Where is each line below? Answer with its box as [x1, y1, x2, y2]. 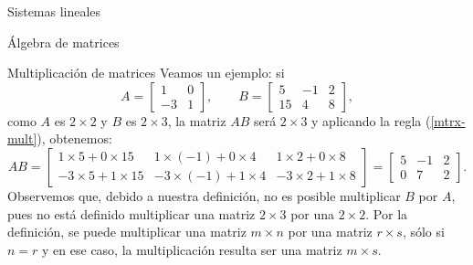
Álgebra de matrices [7, 32, 120, 51]
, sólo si [402, 222, 445, 241]
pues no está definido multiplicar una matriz [7, 204, 256, 223]
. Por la [365, 204, 408, 223]
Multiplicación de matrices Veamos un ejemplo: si [7, 63, 285, 82]
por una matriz [288, 222, 373, 241]
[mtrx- [430, 111, 466, 130]
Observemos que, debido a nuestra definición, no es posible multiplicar [7, 185, 401, 205]
